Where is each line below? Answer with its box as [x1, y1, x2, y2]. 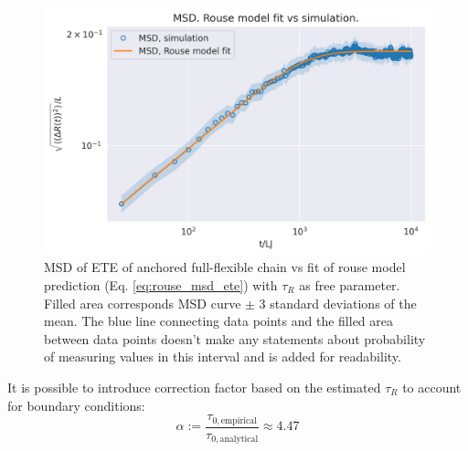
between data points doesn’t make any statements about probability [44, 329, 426, 348]
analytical [219, 435, 259, 445]
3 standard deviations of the [259, 293, 417, 312]
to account [402, 377, 462, 396]
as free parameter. [299, 275, 400, 294]
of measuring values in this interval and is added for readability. [44, 347, 401, 366]
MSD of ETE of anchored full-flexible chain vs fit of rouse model [44, 257, 406, 277]
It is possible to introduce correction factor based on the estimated [7, 377, 381, 396]
